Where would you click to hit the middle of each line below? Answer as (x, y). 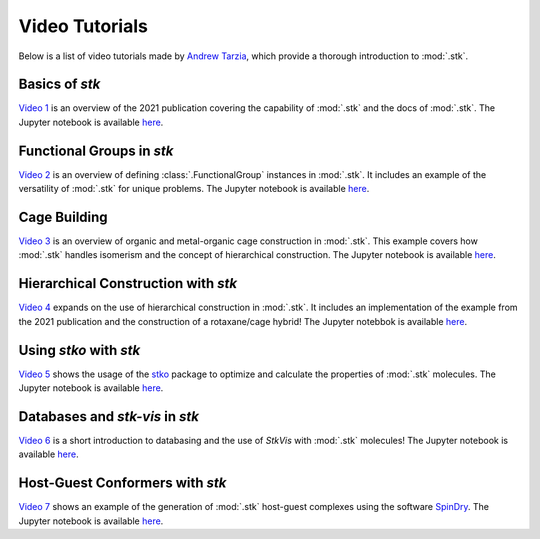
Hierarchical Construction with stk (128, 283)
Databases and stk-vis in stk (109, 416)
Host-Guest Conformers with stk (122, 483)
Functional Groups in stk (96, 150)
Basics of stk (59, 84)
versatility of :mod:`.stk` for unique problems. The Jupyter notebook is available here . (194, 189)
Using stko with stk (79, 350)
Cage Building (63, 216)
